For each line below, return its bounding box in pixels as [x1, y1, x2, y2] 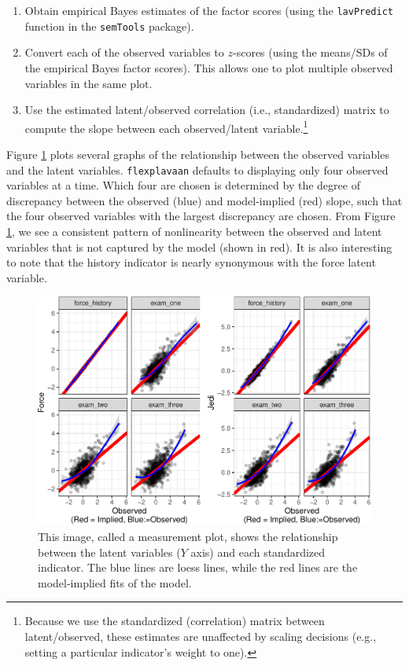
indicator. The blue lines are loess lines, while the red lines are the [38, 559, 358, 576]
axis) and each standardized [190, 543, 326, 560]
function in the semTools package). [24, 17, 194, 34]
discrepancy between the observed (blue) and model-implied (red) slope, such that [6, 192, 403, 208]
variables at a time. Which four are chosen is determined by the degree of [6, 177, 360, 193]
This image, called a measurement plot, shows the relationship [38, 528, 338, 545]
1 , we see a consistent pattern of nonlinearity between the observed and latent [6, 223, 382, 239]
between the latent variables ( [38, 543, 181, 560]
